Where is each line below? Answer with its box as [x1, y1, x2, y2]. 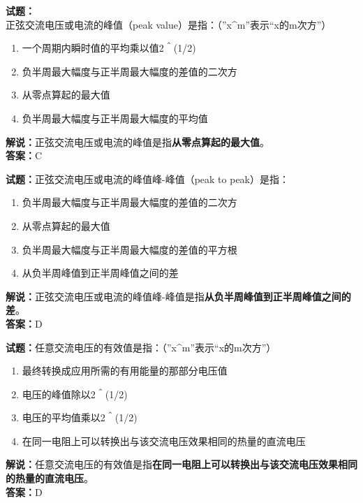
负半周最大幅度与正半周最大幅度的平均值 [22, 110, 208, 125]
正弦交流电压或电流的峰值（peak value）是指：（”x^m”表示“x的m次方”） [6, 17, 332, 31]
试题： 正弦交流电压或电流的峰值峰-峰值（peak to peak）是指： [6, 171, 289, 186]
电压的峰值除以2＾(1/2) [22, 386, 128, 401]
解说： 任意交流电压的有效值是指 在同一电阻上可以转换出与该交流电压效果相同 [6, 457, 357, 472]
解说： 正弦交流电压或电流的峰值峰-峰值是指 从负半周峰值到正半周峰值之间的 [6, 289, 351, 303]
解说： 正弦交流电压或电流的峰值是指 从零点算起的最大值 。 [6, 134, 269, 149]
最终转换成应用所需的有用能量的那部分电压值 [22, 363, 228, 378]
